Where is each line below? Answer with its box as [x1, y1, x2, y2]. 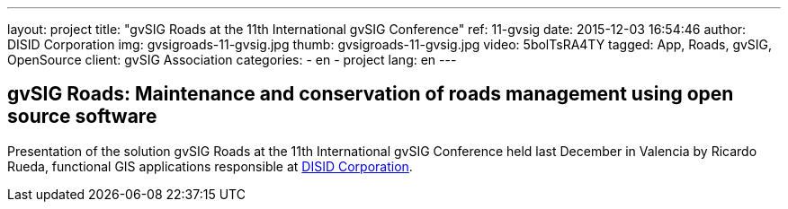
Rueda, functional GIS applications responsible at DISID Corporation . [7, 158, 413, 174]
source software [7, 105, 157, 128]
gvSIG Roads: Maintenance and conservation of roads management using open [7, 83, 734, 106]
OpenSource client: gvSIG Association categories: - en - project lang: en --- [7, 52, 457, 67]
